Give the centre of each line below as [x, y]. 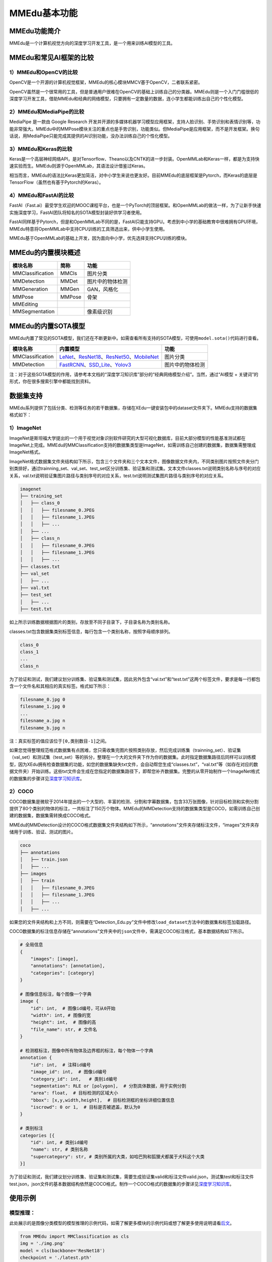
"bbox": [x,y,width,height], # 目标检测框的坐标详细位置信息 [103, 1100]
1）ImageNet [25, 428]
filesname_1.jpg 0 [43, 706]
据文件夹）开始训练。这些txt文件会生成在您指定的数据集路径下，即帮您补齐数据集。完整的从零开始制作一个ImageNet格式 [134, 771]
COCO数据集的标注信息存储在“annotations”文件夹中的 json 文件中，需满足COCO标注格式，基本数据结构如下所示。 [128, 931]
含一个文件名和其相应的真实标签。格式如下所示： [60, 686]
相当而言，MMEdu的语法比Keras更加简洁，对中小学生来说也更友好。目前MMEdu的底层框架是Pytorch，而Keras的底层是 [133, 175]
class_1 [29, 652]
